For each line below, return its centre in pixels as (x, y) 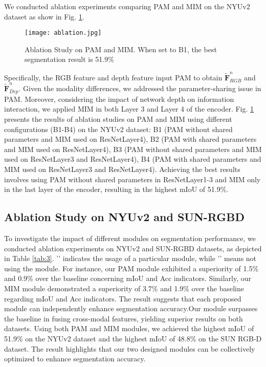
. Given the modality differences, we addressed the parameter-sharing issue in (140, 88)
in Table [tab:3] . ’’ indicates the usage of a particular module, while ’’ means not (130, 258)
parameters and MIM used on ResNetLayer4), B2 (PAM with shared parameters (130, 139)
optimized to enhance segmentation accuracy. (75, 359)
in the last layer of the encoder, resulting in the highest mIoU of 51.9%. (116, 189)
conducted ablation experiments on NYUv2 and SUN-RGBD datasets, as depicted (133, 248)
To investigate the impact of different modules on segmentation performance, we (130, 238)
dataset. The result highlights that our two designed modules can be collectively (130, 348)
